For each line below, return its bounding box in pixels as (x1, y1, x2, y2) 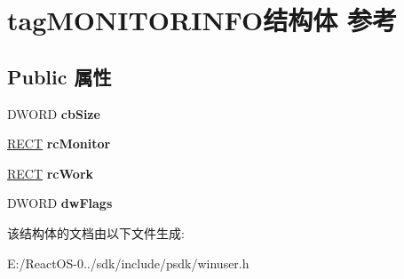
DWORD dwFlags (7, 194, 113, 212)
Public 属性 (7, 62, 112, 90)
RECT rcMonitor (7, 134, 111, 153)
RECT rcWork (7, 163, 94, 182)
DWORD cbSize (7, 104, 100, 123)
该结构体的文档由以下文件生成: (7, 223, 185, 242)
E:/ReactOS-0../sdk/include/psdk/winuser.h (7, 253, 250, 272)
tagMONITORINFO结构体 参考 (7, 2, 397, 38)
